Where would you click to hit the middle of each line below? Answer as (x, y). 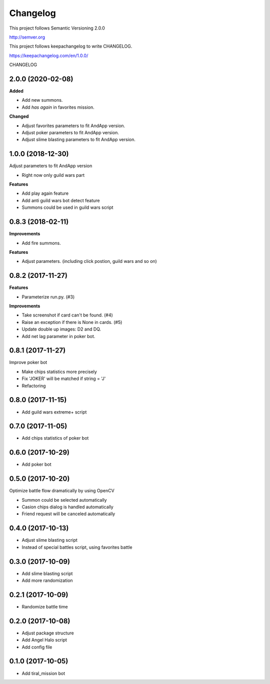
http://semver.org (27, 37)
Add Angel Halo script (44, 640)
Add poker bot (36, 464)
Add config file (37, 647)
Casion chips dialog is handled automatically (67, 507)
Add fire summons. (41, 243)
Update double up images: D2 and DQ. (61, 329)
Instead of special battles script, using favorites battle (77, 547)
